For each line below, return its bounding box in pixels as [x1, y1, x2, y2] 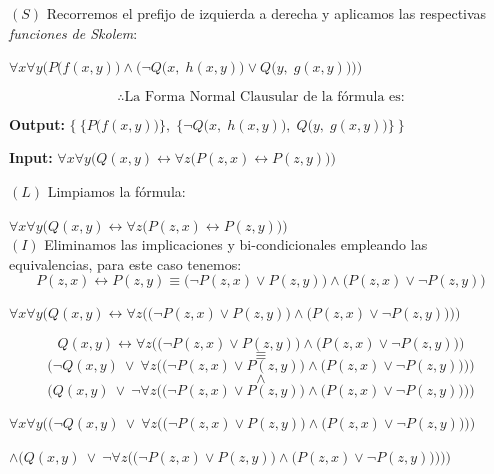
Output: [9, 113, 65, 134]
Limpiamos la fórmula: [47, 180, 186, 201]
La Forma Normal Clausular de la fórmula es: [124, 89, 405, 104]
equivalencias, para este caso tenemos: [9, 253, 242, 274]
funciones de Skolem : [9, 22, 138, 43]
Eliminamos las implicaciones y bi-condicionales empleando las [44, 234, 428, 255]
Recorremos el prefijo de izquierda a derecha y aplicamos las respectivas [46, 3, 487, 23]
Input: [9, 147, 53, 168]
